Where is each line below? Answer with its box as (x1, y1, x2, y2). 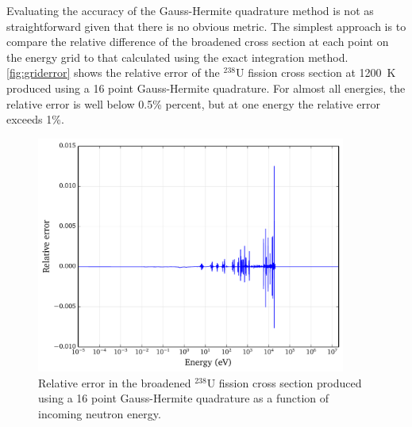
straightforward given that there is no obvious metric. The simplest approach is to (6, 17, 406, 34)
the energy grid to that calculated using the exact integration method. (6, 48, 348, 65)
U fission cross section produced (206, 374, 362, 391)
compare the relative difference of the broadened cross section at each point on (6, 33, 389, 50)
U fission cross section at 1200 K (235, 64, 396, 81)
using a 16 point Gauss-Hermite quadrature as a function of (38, 390, 329, 406)
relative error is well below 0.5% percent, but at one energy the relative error (6, 95, 380, 112)
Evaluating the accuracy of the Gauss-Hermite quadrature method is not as (6, 2, 374, 18)
